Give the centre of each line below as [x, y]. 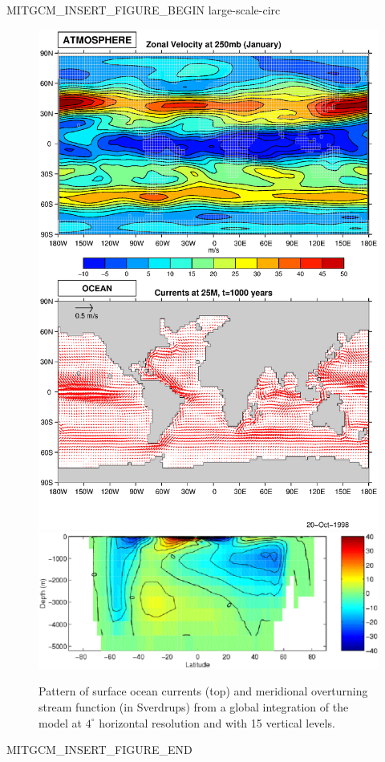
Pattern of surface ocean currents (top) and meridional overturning [203, 691]
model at [61, 722]
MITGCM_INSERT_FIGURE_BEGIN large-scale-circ [144, 10]
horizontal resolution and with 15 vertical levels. [217, 722]
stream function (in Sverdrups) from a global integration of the [194, 707]
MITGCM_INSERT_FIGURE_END [99, 750]
